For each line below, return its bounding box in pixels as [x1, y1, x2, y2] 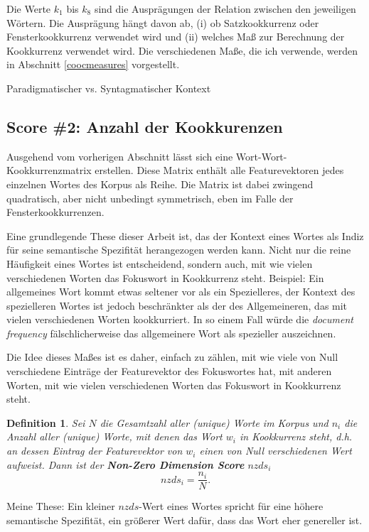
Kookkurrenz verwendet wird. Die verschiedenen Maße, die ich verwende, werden [6, 43, 358, 58]
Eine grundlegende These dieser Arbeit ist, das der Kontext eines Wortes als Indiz [6, 228, 364, 243]
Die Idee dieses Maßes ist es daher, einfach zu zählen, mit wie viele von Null [6, 349, 338, 364]
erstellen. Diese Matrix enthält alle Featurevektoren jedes [95, 163, 344, 178]
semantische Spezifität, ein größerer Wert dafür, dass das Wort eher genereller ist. [6, 512, 363, 527]
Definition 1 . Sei [6, 415, 85, 430]
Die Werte [6, 1, 51, 16]
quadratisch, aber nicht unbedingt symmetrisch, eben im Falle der [6, 190, 294, 205]
